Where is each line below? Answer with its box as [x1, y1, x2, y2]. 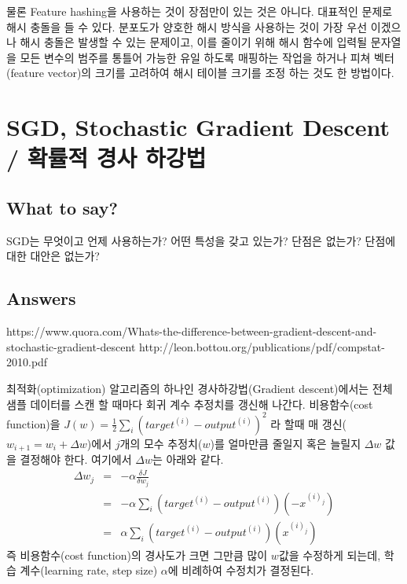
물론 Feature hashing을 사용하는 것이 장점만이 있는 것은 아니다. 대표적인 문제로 [6, 3, 393, 19]
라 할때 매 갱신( [270, 415, 346, 432]
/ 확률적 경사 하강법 [6, 141, 207, 174]
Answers [6, 286, 76, 310]
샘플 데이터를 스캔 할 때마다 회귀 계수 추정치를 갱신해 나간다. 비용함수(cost [6, 395, 373, 412]
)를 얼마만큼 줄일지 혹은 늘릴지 [210, 435, 361, 451]
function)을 [6, 415, 60, 432]
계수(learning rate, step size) [20, 562, 158, 578]
